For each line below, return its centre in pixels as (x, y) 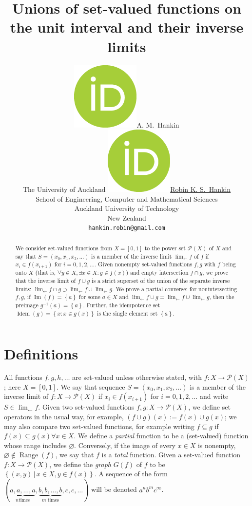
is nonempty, (217, 445)
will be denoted (114, 489)
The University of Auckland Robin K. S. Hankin (127, 189)
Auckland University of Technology (127, 208)
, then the (222, 297)
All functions (23, 377)
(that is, (46, 272)
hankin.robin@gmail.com (127, 228)
